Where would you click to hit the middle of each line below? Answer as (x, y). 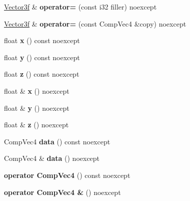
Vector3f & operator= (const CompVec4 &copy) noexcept (95, 23)
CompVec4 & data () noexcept (52, 158)
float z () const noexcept (42, 74)
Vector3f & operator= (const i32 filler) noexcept (80, 7)
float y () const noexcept (42, 57)
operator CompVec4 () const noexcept (67, 175)
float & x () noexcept (37, 90)
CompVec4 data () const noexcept (57, 141)
